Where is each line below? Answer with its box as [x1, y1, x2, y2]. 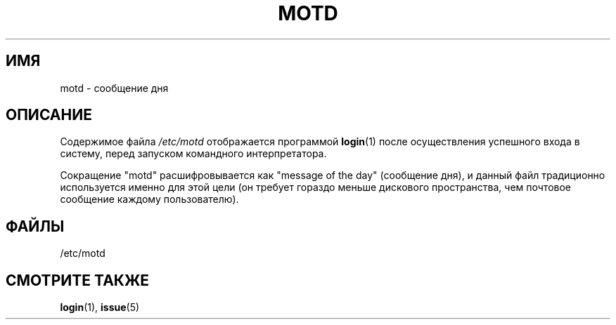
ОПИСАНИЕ [6, 106, 92, 124]
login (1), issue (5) [60, 301, 140, 314]
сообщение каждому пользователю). [60, 193, 239, 206]
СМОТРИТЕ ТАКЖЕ [6, 271, 150, 289]
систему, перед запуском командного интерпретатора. [60, 147, 327, 160]
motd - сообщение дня [60, 81, 169, 94]
